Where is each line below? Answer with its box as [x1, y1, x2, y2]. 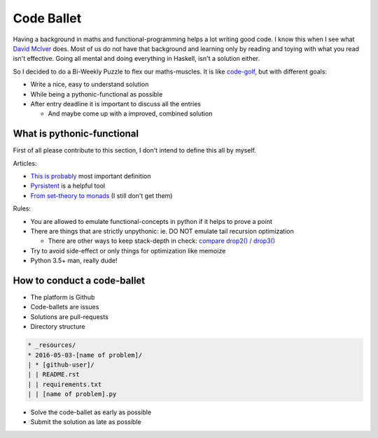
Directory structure [30, 323, 85, 331]
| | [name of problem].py [27, 390, 117, 398]
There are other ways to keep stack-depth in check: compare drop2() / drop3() [48, 236, 276, 245]
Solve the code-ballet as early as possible [30, 408, 152, 416]
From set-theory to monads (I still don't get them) [30, 191, 173, 199]
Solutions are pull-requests [30, 312, 108, 321]
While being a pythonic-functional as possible [30, 90, 163, 98]
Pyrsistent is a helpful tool [30, 182, 105, 190]
